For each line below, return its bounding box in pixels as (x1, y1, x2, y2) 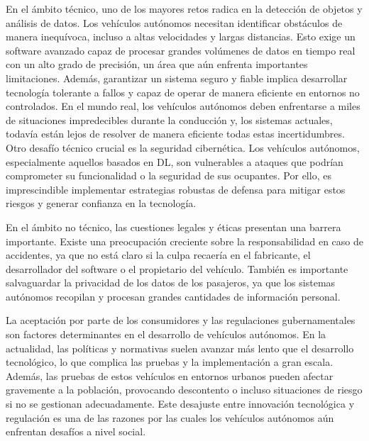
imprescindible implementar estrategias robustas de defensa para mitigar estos (6, 182, 346, 196)
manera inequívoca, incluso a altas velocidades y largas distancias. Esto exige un (6, 29, 356, 44)
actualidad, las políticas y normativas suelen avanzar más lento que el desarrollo (6, 340, 354, 355)
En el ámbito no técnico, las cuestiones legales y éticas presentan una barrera (6, 219, 341, 234)
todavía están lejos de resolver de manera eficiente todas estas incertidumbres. (6, 126, 345, 141)
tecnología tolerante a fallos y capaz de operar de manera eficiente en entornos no (6, 84, 360, 99)
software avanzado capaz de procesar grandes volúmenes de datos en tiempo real (6, 43, 356, 57)
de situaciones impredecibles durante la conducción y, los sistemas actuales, (6, 112, 333, 127)
